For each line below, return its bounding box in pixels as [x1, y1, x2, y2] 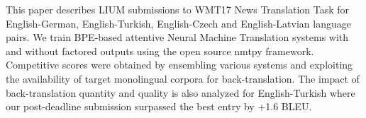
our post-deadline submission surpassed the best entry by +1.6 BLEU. [6, 99, 312, 114]
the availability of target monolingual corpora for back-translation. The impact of [6, 71, 360, 85]
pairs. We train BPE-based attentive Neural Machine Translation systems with [6, 30, 349, 45]
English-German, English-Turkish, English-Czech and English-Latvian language [6, 16, 351, 30]
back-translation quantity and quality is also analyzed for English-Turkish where [6, 85, 355, 100]
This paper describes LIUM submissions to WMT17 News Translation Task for [6, 2, 350, 16]
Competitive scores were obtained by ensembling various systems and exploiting [6, 57, 353, 72]
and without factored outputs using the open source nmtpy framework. [6, 43, 314, 58]
